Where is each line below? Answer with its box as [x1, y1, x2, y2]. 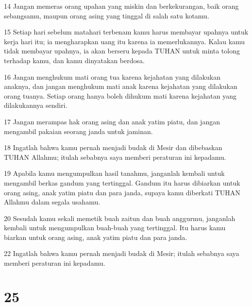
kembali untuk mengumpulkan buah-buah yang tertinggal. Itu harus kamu [4, 222, 226, 233]
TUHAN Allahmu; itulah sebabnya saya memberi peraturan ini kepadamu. [4, 152, 226, 162]
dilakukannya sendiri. [4, 100, 67, 110]
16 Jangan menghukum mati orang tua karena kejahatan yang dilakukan [4, 71, 220, 82]
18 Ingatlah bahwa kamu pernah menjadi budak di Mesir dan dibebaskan [4, 142, 222, 153]
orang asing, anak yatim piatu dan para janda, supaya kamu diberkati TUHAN [4, 187, 240, 197]
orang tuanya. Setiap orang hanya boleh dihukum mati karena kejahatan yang [4, 90, 236, 101]
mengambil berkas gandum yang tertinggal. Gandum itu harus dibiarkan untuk [4, 177, 240, 187]
